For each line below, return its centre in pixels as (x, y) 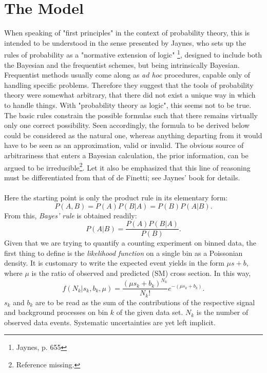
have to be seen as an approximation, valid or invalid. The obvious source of (124, 145)
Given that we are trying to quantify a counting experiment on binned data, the (130, 243)
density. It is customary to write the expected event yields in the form (114, 263)
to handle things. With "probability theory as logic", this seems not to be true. (128, 105)
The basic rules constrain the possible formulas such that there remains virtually (131, 115)
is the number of (222, 312)
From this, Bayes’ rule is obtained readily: (71, 215)
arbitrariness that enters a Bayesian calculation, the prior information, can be (126, 155)
